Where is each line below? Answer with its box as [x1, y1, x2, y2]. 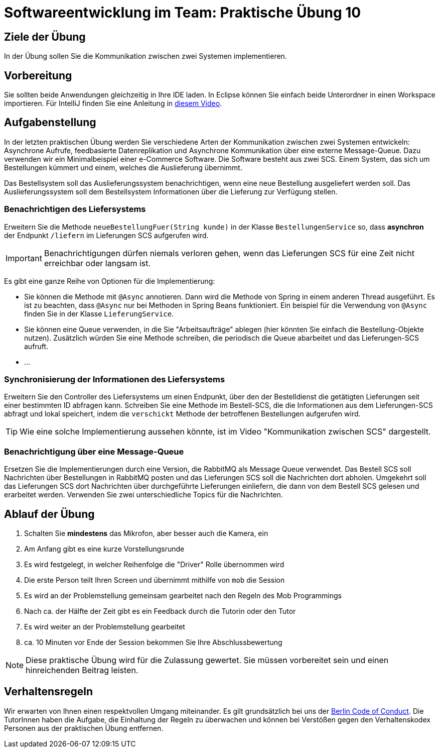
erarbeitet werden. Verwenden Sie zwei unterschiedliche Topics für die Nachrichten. [4, 490, 283, 499]
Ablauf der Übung [4, 507, 95, 520]
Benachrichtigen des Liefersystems [4, 204, 146, 214]
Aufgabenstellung [4, 116, 96, 129]
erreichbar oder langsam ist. [44, 258, 151, 268]
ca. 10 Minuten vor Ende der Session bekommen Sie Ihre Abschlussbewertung [24, 637, 282, 647]
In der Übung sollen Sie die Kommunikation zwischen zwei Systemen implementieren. [4, 52, 287, 61]
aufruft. [24, 342, 49, 351]
